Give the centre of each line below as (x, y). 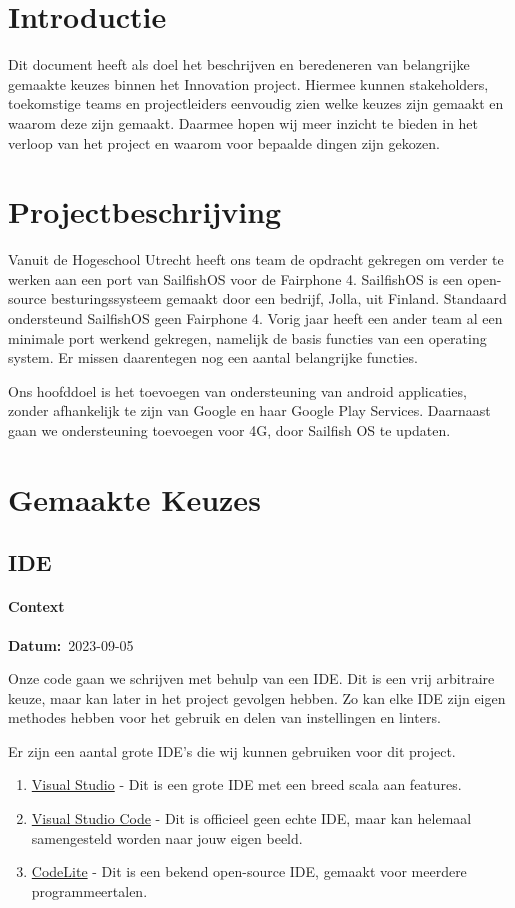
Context (36, 606)
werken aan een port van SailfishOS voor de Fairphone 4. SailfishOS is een (235, 278)
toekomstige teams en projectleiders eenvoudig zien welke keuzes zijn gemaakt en (256, 103)
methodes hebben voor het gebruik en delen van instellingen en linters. (224, 717)
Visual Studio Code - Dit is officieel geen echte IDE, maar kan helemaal (251, 818)
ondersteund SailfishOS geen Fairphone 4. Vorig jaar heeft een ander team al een (255, 318)
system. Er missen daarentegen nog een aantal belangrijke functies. (213, 357)
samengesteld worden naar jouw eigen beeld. (167, 837)
